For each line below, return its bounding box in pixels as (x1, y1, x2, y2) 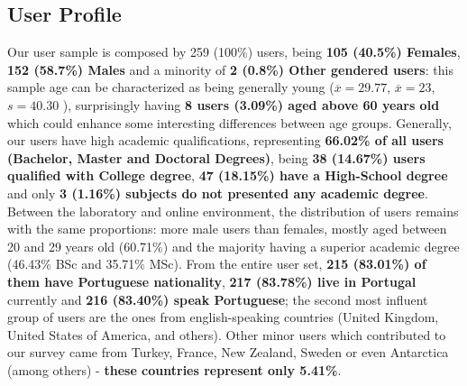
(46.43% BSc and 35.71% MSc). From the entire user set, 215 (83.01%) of (7, 254, 426, 273)
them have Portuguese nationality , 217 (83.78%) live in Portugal (7, 271, 417, 290)
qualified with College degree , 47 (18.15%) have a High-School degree (7, 166, 448, 185)
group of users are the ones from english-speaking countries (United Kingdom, (7, 308, 439, 326)
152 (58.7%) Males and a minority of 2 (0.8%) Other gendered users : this (7, 60, 453, 78)
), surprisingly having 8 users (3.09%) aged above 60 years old (62, 95, 440, 114)
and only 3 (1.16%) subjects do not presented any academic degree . (7, 183, 428, 202)
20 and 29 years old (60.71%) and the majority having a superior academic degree (7, 236, 460, 255)
